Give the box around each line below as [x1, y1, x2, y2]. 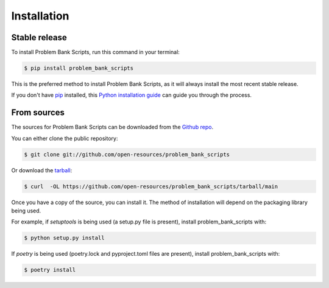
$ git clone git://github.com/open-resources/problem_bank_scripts [24, 151, 230, 158]
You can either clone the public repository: [11, 135, 118, 142]
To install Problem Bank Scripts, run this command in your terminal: [11, 49, 180, 56]
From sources [11, 107, 65, 118]
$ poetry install [24, 267, 76, 273]
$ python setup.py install [24, 234, 105, 242]
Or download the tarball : [11, 166, 73, 174]
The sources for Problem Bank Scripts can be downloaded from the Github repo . [11, 124, 213, 131]
